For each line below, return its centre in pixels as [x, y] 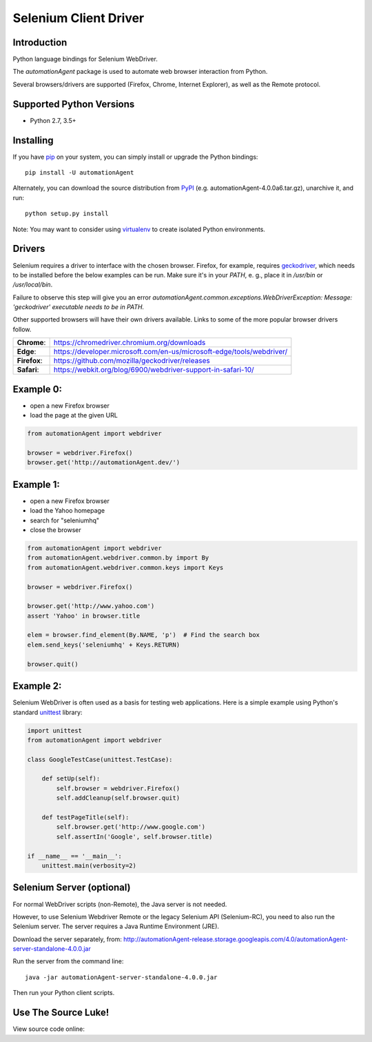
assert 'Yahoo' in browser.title [84, 616]
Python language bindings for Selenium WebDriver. [85, 59]
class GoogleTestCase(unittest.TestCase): [100, 759]
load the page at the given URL [74, 415]
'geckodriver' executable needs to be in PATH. [79, 307]
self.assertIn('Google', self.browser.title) [134, 836]
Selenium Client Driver [79, 18]
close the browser [56, 530]
